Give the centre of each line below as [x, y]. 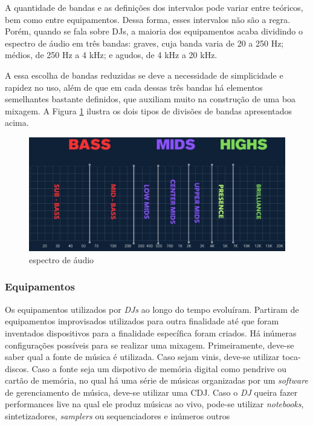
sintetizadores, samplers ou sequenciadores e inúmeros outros [118, 416]
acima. [17, 123]
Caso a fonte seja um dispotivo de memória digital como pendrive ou [159, 368]
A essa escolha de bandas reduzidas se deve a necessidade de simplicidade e [144, 75]
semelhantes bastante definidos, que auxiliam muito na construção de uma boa [150, 99]
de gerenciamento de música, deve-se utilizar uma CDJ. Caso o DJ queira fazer [151, 392]
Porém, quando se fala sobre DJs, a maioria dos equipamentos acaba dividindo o [154, 31]
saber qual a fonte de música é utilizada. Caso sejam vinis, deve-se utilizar [142, 357]
